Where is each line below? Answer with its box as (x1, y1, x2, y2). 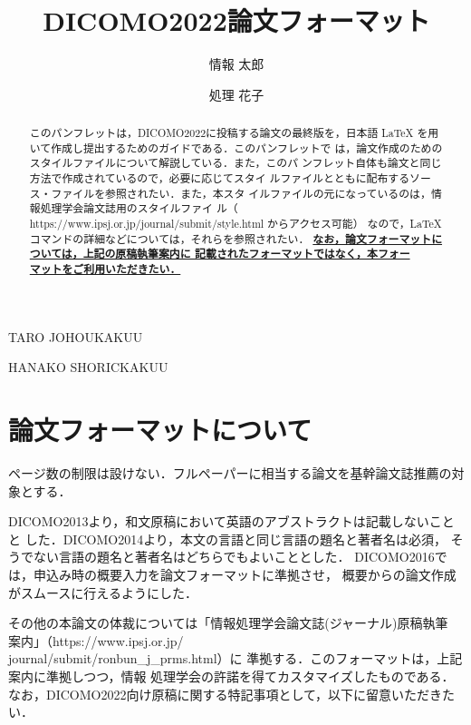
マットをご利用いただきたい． (29, 261, 181, 278)
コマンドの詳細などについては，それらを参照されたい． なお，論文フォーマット (29, 230, 432, 247)
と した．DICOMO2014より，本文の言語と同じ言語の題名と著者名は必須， (8, 529, 447, 548)
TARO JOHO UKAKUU (8, 327, 143, 346)
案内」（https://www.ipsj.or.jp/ (8, 631, 184, 650)
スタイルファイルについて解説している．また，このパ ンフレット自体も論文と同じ (29, 155, 442, 171)
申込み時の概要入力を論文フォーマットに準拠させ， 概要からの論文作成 (33, 564, 457, 583)
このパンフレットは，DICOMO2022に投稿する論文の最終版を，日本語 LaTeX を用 (29, 125, 439, 141)
